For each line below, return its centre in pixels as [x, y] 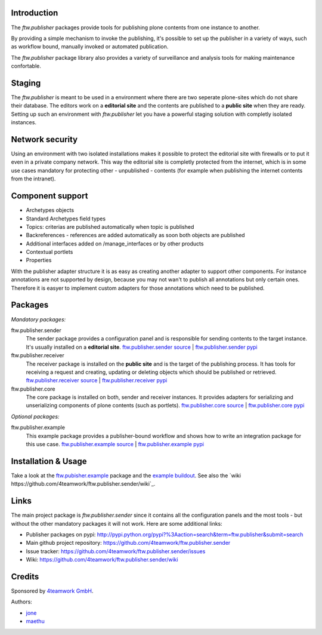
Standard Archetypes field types [66, 219]
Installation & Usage [49, 461]
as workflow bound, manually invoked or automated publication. [90, 47]
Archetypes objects [50, 210]
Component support [49, 196]
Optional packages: [35, 416]
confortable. [26, 66]
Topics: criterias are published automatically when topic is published [110, 226]
